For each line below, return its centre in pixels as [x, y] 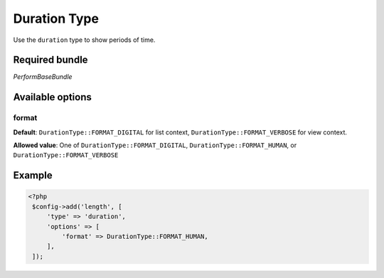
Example [33, 175]
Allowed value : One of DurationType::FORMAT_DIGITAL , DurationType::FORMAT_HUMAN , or [155, 145]
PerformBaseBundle [43, 77]
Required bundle [50, 60]
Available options [53, 97]
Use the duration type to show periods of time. [84, 40]
